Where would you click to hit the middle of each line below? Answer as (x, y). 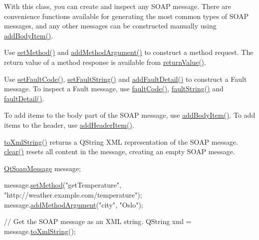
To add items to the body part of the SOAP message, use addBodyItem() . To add (130, 115)
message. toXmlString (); (40, 231)
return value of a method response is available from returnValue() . (105, 62)
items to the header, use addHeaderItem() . (69, 124)
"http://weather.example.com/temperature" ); (73, 194)
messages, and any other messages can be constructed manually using (110, 26)
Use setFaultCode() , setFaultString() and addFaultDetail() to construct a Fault (126, 79)
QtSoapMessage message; (42, 168)
